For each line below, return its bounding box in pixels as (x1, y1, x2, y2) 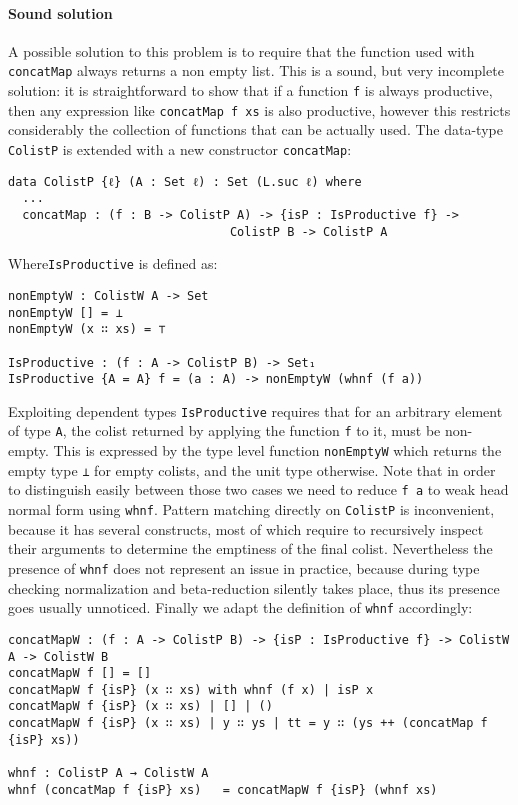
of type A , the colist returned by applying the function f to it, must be (8, 420, 441, 441)
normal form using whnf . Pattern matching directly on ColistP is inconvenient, (8, 499, 495, 520)
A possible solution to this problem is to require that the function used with (8, 40, 475, 61)
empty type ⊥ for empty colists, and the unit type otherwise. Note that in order (8, 459, 496, 480)
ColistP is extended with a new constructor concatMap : (8, 138, 352, 159)
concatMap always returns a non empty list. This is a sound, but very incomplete (8, 60, 504, 81)
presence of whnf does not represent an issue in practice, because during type (8, 557, 480, 578)
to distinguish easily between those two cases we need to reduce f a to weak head (8, 479, 509, 500)
